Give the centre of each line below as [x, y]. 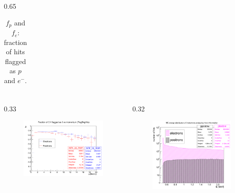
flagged [15, 61]
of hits [15, 52]
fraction [16, 42]
